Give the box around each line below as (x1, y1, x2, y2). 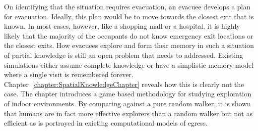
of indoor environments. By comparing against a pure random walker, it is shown (4, 98, 251, 108)
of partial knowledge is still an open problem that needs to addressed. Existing (4, 49, 243, 60)
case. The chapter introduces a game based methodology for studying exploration (4, 88, 252, 99)
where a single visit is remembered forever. (4, 69, 133, 80)
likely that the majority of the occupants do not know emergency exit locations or (4, 30, 254, 41)
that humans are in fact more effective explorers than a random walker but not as (4, 108, 253, 118)
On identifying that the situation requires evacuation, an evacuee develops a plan (4, 1, 251, 11)
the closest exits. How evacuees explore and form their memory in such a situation (4, 40, 254, 50)
